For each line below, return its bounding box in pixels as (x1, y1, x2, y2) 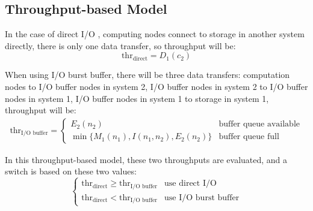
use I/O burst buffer (164, 193, 240, 202)
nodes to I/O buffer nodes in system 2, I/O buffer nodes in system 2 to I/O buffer (5, 80, 308, 92)
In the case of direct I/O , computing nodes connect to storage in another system (5, 28, 305, 40)
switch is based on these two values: (5, 165, 137, 177)
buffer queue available (218, 120, 300, 129)
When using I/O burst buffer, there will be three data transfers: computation (5, 68, 290, 81)
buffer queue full (218, 132, 279, 141)
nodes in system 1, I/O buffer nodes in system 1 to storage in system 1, (5, 92, 269, 104)
